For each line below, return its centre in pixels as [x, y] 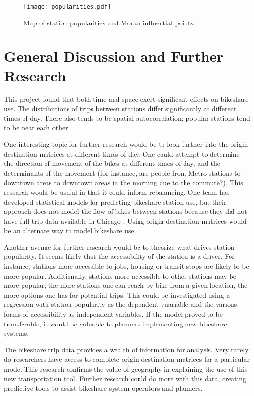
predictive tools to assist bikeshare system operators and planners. [103, 388]
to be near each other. [37, 128]
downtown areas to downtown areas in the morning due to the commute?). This [124, 182]
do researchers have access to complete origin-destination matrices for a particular [127, 359]
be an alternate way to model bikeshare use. [70, 230]
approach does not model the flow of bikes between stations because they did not [126, 211]
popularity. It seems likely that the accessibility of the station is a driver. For [119, 256]
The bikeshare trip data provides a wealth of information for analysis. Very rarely [126, 349]
